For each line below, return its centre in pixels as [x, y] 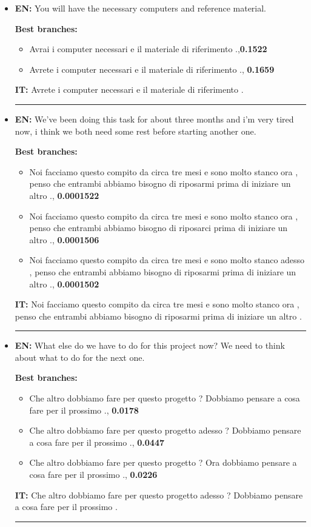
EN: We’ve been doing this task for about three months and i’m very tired [154, 119]
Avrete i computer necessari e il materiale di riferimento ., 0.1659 [152, 69]
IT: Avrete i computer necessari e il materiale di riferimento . [129, 89]
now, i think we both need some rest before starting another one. [135, 131]
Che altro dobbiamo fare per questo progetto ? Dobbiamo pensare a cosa [165, 398]
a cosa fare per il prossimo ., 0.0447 [97, 442]
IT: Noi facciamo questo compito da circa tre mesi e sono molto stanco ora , [157, 304]
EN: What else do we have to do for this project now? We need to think [150, 345]
